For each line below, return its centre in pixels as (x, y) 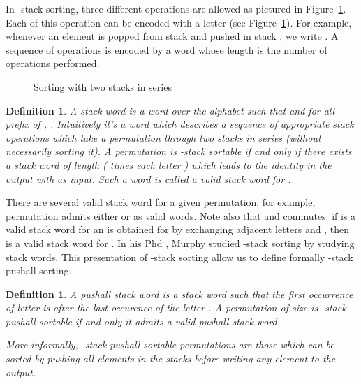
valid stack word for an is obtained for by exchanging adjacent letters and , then (177, 229)
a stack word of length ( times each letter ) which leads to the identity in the (169, 164)
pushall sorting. (39, 271)
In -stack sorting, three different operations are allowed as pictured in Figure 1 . (176, 8)
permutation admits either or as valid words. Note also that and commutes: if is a (181, 215)
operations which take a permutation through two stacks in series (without (163, 137)
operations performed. (53, 63)
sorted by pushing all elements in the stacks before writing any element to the (171, 359)
